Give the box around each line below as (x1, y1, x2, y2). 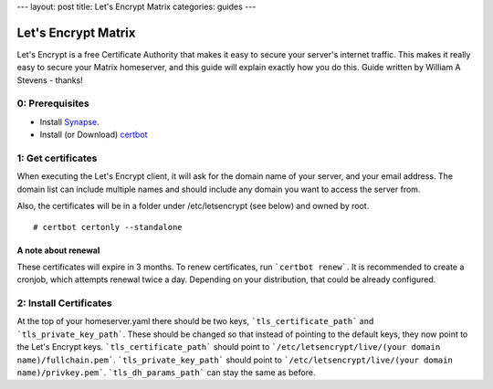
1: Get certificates (16, 152, 98, 164)
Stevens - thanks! (16, 74, 84, 86)
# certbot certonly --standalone (33, 222, 183, 232)
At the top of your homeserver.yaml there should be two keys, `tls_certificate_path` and (16, 316, 374, 327)
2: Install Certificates (16, 297, 113, 310)
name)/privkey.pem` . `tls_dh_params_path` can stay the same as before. (16, 367, 316, 378)
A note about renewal (16, 245, 100, 256)
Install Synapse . (39, 116, 100, 127)
